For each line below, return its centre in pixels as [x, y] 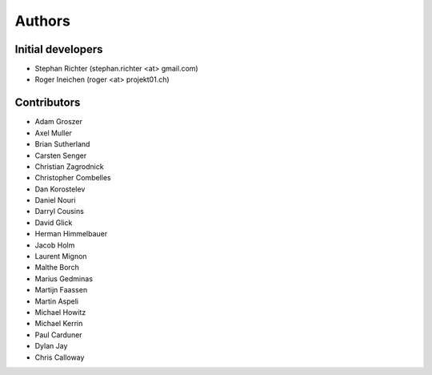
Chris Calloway [60, 357]
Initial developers [59, 49]
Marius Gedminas [64, 278]
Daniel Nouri [55, 200]
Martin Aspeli [57, 301]
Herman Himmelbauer [71, 234]
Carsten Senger [61, 155]
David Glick [54, 222]
